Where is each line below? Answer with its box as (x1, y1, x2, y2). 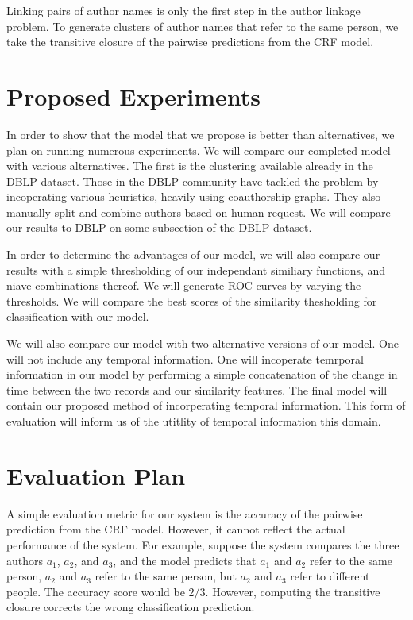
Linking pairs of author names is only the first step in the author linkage (6, 2, 361, 18)
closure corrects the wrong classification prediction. (6, 599, 255, 615)
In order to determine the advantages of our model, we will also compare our (6, 246, 380, 263)
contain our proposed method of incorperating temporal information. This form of (6, 397, 406, 414)
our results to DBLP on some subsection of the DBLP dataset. (6, 219, 312, 236)
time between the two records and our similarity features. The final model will (6, 381, 388, 398)
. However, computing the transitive (205, 583, 380, 599)
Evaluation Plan (6, 459, 186, 491)
